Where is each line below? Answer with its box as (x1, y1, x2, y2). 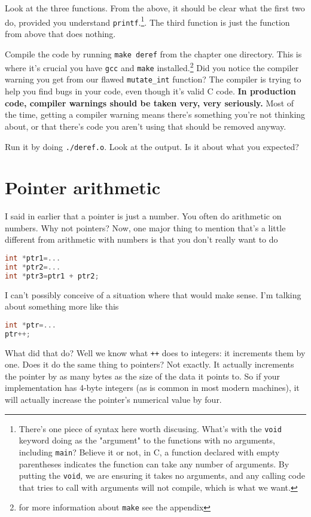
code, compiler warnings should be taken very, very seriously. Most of (5, 96, 294, 109)
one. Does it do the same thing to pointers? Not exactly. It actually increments (5, 358, 294, 371)
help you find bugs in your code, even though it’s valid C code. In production (5, 85, 296, 97)
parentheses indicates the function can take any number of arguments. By (19, 457, 289, 470)
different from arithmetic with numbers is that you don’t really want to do (5, 233, 278, 246)
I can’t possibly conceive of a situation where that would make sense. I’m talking (5, 288, 301, 301)
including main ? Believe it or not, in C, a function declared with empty (19, 445, 280, 458)
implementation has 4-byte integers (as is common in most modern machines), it (5, 381, 300, 394)
